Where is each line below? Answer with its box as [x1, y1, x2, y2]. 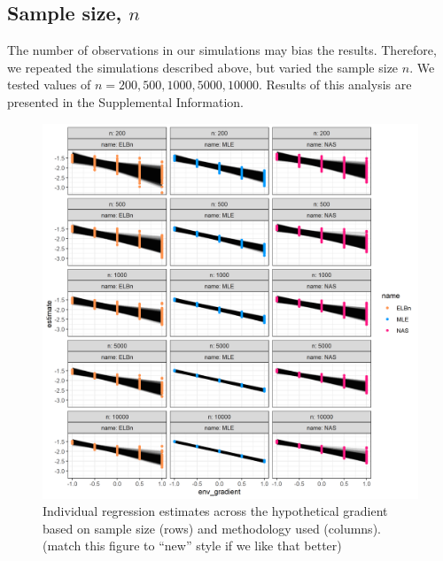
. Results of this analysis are [258, 75, 412, 94]
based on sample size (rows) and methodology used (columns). [43, 519, 381, 537]
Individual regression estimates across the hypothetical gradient [43, 502, 388, 520]
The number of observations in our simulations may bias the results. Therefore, [7, 41, 437, 59]
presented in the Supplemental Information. [7, 92, 244, 111]
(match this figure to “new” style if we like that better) [43, 536, 342, 555]
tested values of [7, 75, 91, 94]
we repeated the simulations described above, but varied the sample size [7, 58, 399, 76]
